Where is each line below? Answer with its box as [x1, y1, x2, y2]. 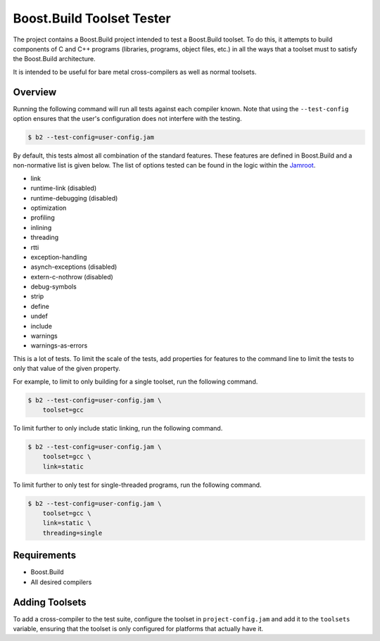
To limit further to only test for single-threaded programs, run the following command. [13, 481, 262, 489]
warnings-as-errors [30, 341, 88, 350]
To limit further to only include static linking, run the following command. [13, 424, 223, 432]
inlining [30, 223, 52, 231]
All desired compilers [30, 578, 92, 586]
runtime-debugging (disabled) [30, 193, 118, 202]
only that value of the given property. [13, 364, 121, 373]
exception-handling [30, 253, 87, 261]
